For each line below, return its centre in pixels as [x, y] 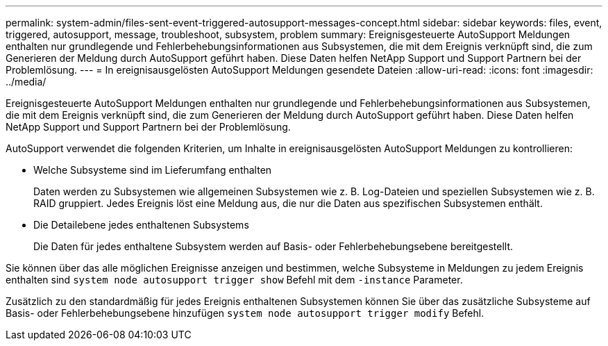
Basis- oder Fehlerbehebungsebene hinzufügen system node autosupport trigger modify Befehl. [245, 313]
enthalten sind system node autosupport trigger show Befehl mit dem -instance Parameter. [234, 280]
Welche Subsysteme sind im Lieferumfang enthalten [153, 170]
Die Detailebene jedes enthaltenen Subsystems [141, 225]
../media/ [26, 82]
